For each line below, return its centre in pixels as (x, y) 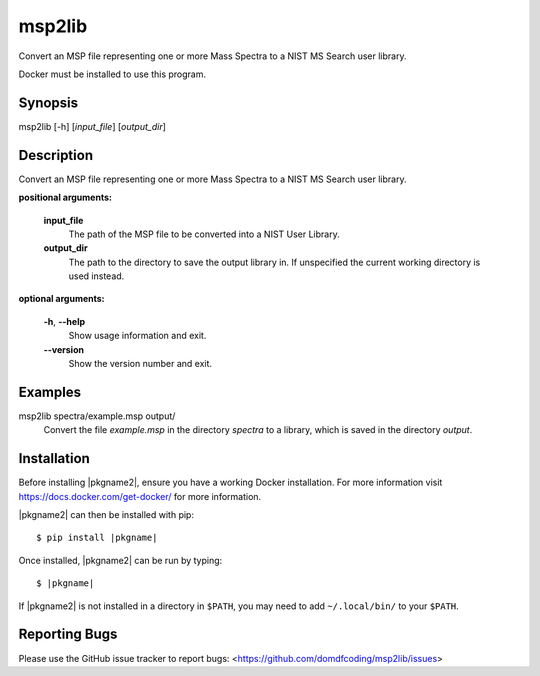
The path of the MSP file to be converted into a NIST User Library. (204, 234)
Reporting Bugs (68, 634)
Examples (50, 391)
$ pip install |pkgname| (97, 538)
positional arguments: (65, 197)
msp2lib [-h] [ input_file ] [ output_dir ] (92, 126)
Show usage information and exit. (137, 336)
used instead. (96, 276)
